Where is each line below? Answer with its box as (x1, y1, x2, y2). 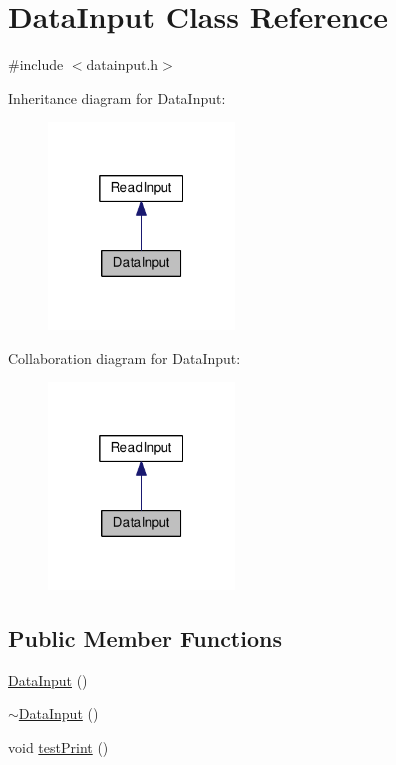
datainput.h (86, 54, 159, 75)
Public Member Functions (8, 622, 282, 653)
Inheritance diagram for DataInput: (8, 87, 226, 108)
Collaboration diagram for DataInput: (8, 347, 241, 368)
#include (8, 54, 64, 75)
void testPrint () (8, 736, 109, 757)
